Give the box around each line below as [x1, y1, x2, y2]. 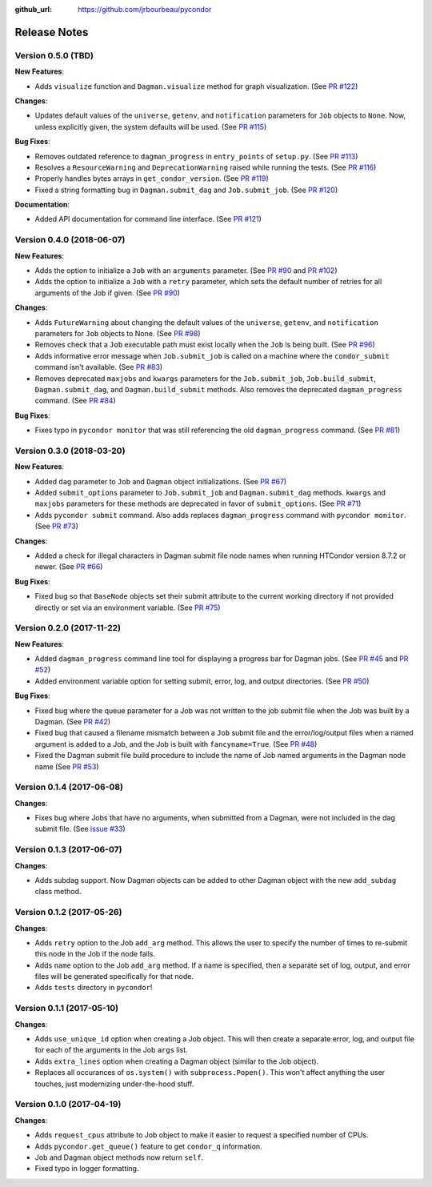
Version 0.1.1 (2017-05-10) [14, 1003, 119, 1014]
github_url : [14, 5, 52, 14]
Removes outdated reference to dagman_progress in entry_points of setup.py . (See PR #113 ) [34, 151, 358, 161]
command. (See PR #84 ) [34, 396, 116, 406]
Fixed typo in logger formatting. [34, 1164, 139, 1173]
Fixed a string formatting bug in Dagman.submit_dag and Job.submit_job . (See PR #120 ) [34, 185, 338, 194]
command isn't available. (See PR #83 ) [34, 363, 163, 372]
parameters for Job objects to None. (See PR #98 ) [34, 328, 201, 338]
